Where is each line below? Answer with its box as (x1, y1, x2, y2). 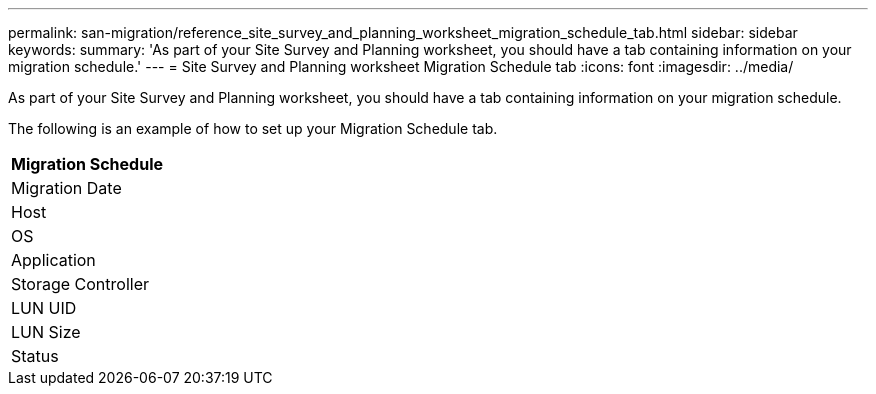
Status (11, 346, 59, 366)
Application (11, 250, 96, 270)
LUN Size (11, 322, 81, 342)
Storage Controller (11, 274, 150, 294)
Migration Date (11, 178, 122, 198)
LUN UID (11, 298, 77, 318)
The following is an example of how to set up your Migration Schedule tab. (8, 120, 498, 137)
